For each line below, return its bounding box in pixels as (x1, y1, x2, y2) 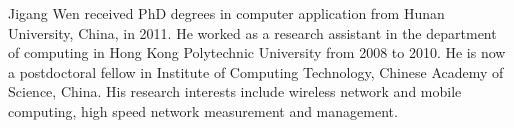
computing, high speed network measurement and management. (8, 100, 398, 121)
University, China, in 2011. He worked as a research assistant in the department (8, 22, 497, 43)
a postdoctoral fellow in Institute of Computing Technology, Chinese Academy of (8, 61, 504, 82)
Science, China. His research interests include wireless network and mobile (8, 81, 462, 102)
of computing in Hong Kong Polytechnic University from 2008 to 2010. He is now (8, 42, 506, 63)
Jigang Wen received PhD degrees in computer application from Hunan (8, 3, 445, 23)
